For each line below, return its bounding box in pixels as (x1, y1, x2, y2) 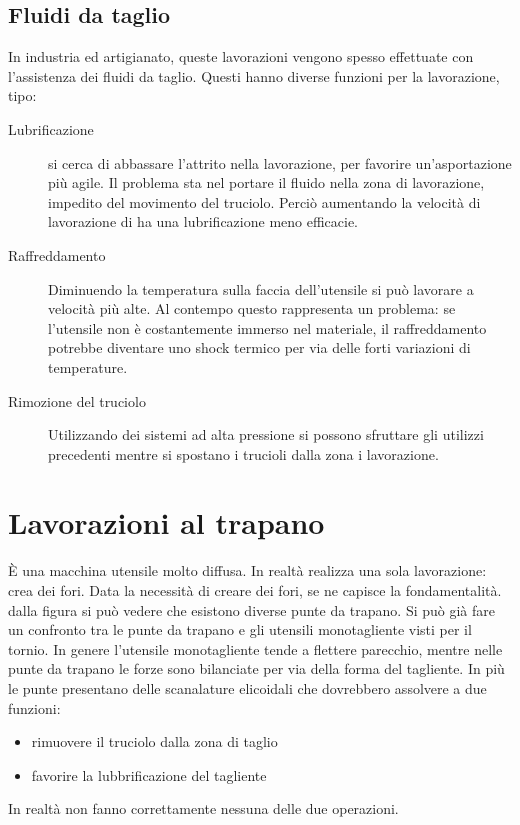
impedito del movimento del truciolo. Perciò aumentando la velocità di (48, 191, 481, 212)
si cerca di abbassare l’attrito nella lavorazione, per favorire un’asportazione (48, 152, 512, 173)
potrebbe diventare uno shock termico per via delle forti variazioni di (48, 337, 471, 358)
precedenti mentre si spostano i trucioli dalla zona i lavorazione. (48, 443, 439, 464)
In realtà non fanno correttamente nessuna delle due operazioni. (8, 798, 399, 819)
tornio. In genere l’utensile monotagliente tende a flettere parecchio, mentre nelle (8, 638, 503, 659)
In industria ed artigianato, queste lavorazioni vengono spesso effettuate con (8, 46, 474, 67)
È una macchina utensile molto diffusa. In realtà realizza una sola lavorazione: (8, 560, 487, 581)
